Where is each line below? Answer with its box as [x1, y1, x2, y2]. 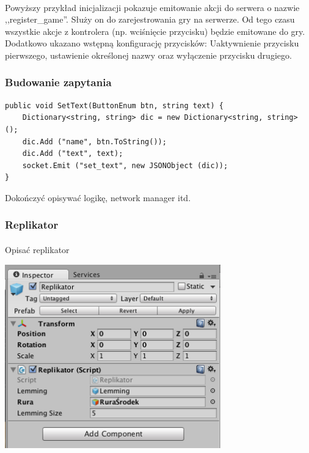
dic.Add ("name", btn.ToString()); [22, 137, 167, 146]
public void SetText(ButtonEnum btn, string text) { [5, 101, 224, 110]
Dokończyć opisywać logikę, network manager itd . [5, 191, 191, 204]
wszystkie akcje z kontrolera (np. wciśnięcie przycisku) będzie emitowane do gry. [5, 24, 305, 37]
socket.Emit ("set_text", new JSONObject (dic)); [22, 161, 228, 170]
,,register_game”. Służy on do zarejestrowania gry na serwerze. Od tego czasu [5, 13, 295, 26]
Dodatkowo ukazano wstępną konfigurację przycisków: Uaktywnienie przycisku [5, 37, 299, 50]
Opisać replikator [5, 243, 70, 256]
